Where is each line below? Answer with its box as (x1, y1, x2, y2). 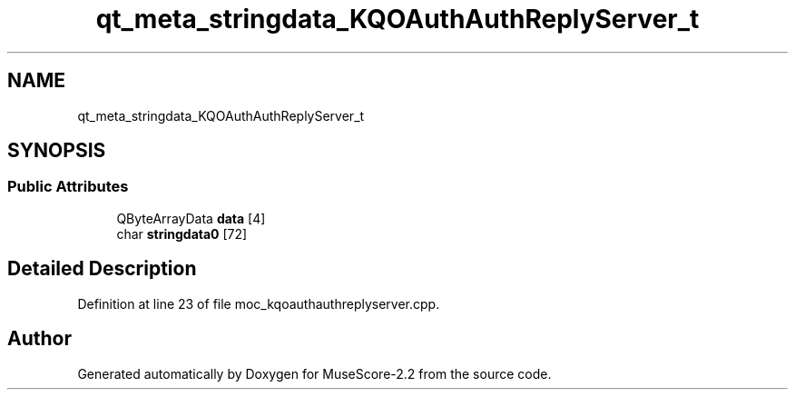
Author (7, 327, 72, 351)
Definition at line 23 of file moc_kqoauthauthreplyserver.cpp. (77, 295, 440, 312)
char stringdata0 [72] (116, 225, 248, 242)
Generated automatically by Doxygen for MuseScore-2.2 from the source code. (77, 365, 552, 382)
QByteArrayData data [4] (116, 210, 266, 226)
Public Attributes (7, 177, 129, 196)
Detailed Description (7, 257, 197, 281)
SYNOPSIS (7, 139, 106, 163)
